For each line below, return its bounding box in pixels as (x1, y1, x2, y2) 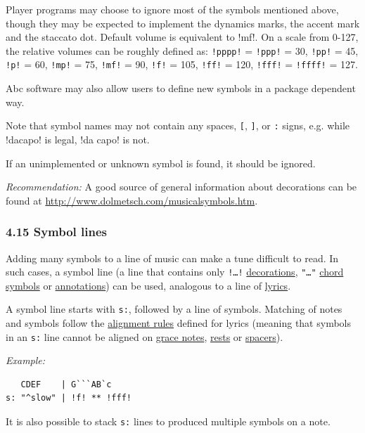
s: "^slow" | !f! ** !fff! (6, 393, 132, 403)
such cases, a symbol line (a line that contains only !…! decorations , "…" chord (6, 264, 344, 279)
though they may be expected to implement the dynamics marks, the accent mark (6, 15, 360, 30)
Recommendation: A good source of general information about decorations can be (6, 179, 357, 194)
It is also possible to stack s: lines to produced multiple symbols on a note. (6, 414, 331, 429)
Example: (6, 353, 46, 368)
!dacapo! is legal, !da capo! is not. (6, 131, 150, 146)
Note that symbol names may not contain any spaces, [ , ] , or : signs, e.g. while (6, 118, 350, 133)
